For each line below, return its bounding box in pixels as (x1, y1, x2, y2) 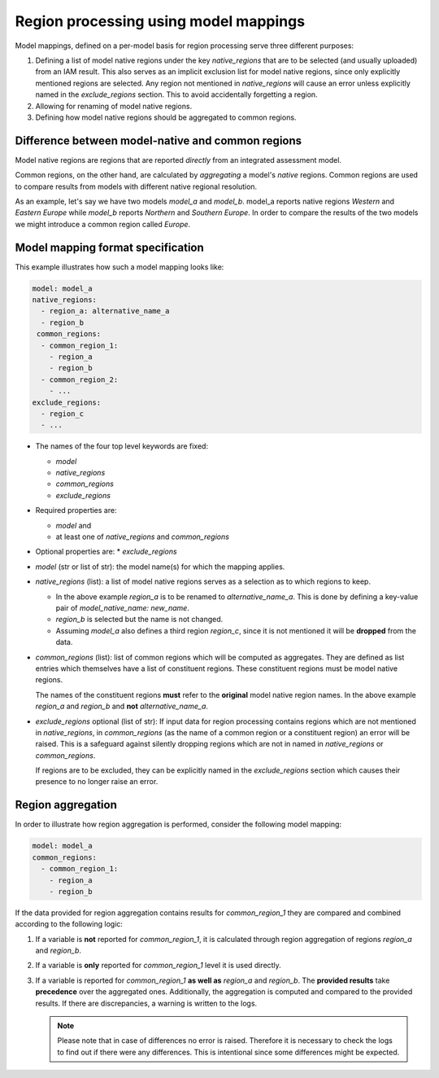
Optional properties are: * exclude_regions (35, 546, 178, 557)
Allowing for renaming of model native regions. (35, 101, 193, 111)
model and (55, 520, 92, 530)
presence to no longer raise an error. (35, 777, 159, 787)
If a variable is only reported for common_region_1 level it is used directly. (35, 961, 282, 971)
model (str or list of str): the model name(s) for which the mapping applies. (35, 562, 285, 572)
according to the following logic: (15, 919, 124, 929)
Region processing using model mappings (15, 12, 305, 30)
